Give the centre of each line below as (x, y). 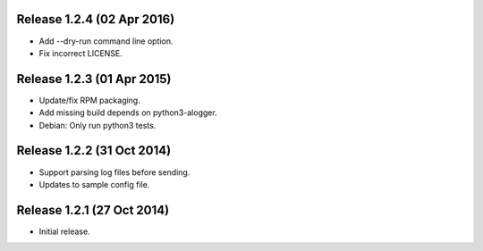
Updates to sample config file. (94, 184)
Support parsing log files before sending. (114, 172)
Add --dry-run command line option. (106, 41)
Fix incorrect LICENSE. (80, 53)
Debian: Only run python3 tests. (97, 125)
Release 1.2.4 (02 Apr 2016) (96, 19)
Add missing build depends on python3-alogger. (128, 113)
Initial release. (64, 231)
